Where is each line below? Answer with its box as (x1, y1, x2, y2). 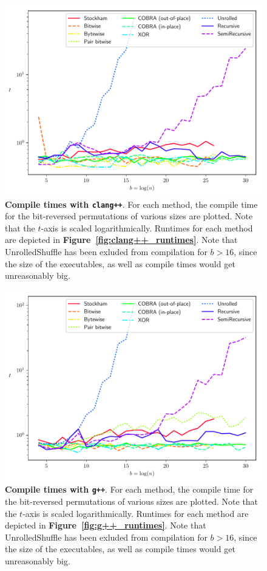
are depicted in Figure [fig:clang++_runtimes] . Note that (5, 233, 238, 246)
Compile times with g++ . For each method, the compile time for (5, 483, 254, 496)
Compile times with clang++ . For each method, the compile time (5, 197, 258, 210)
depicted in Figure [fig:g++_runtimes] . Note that (5, 519, 206, 532)
